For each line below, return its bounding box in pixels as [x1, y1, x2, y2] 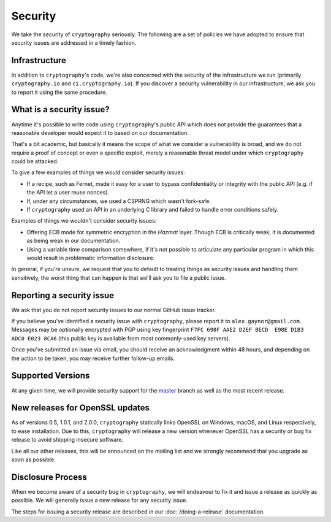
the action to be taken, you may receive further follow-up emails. [11, 355, 175, 362]
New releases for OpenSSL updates [11, 402, 150, 413]
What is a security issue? [11, 104, 110, 115]
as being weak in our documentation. [26, 237, 121, 245]
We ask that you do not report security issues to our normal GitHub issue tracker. [11, 306, 216, 313]
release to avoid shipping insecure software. [11, 436, 124, 443]
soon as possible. [11, 456, 56, 463]
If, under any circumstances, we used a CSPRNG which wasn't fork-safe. [26, 197, 211, 205]
